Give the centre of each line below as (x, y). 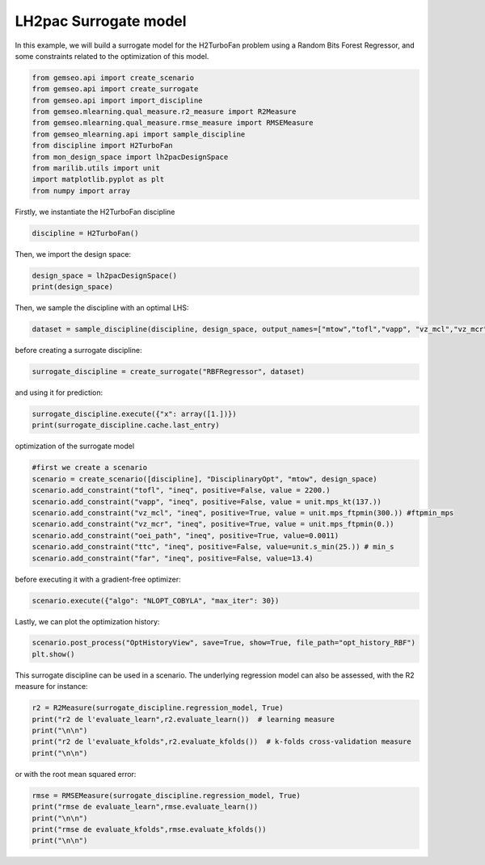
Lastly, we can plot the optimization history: (87, 621)
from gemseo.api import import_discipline (117, 100)
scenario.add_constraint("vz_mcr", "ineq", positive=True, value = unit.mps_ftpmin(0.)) (213, 524)
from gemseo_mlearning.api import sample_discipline (139, 134)
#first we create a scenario (90, 468)
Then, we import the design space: (73, 254)
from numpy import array (81, 191)
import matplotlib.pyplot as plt (98, 179)
